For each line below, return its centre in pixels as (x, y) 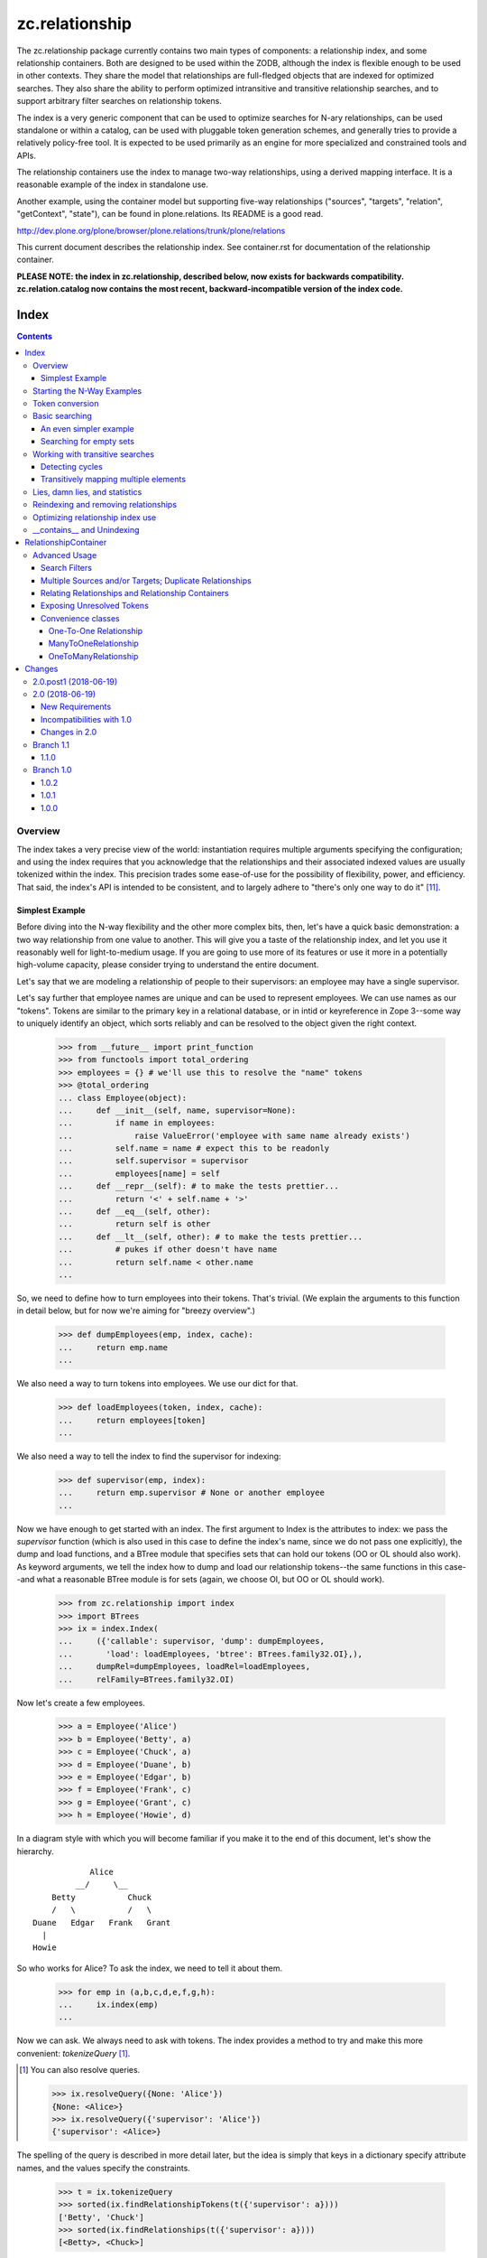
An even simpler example (87, 428)
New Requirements (76, 707)
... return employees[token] (132, 1420)
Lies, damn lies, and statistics (87, 491)
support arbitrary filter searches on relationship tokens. (119, 101)
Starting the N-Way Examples (87, 391)
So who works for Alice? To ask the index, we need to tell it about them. (150, 1968)
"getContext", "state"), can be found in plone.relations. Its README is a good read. (170, 214)
